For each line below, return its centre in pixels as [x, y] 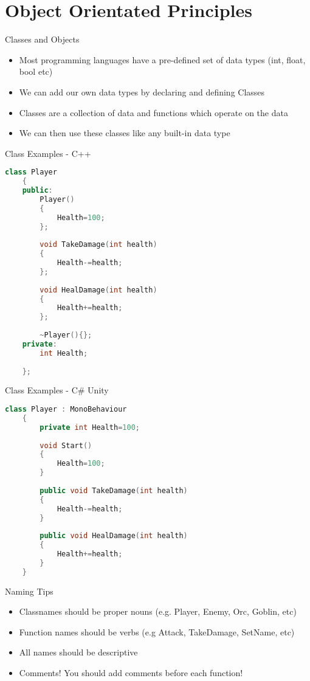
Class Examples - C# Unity [57, 390]
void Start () [66, 445]
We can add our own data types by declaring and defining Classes [142, 92]
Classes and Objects [42, 39]
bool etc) [36, 71]
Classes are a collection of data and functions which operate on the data [153, 112]
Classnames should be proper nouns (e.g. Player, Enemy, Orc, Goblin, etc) [158, 611]
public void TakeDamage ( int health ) [114, 490]
